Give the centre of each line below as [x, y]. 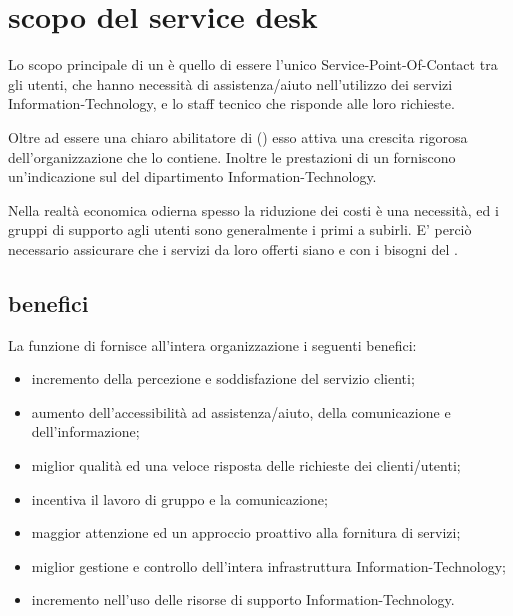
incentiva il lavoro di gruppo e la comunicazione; [179, 498]
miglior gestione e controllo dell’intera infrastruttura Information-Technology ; [268, 565]
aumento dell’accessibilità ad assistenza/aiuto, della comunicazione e [241, 411]
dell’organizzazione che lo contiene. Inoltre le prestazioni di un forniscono [232, 156]
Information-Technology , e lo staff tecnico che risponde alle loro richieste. [231, 103]
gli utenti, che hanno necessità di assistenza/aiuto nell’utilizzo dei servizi [230, 83]
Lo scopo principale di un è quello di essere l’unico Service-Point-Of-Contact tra [253, 64]
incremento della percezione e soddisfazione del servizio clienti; [223, 378]
